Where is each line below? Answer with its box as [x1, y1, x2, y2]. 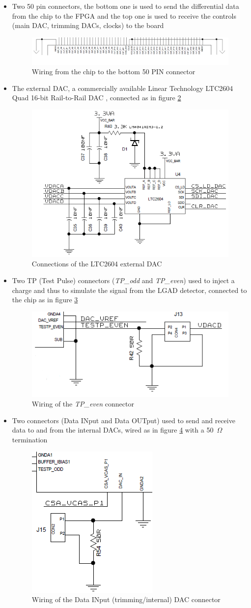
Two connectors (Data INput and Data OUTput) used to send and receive [12, 415, 235, 425]
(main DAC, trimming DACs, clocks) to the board [12, 20, 164, 30]
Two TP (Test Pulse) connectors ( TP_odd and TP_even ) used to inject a [12, 275, 235, 285]
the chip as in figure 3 [12, 294, 78, 305]
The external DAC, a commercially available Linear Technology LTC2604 [12, 83, 233, 93]
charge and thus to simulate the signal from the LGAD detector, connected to [12, 285, 247, 295]
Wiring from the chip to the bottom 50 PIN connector [31, 66, 195, 77]
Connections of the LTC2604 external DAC [31, 259, 162, 269]
